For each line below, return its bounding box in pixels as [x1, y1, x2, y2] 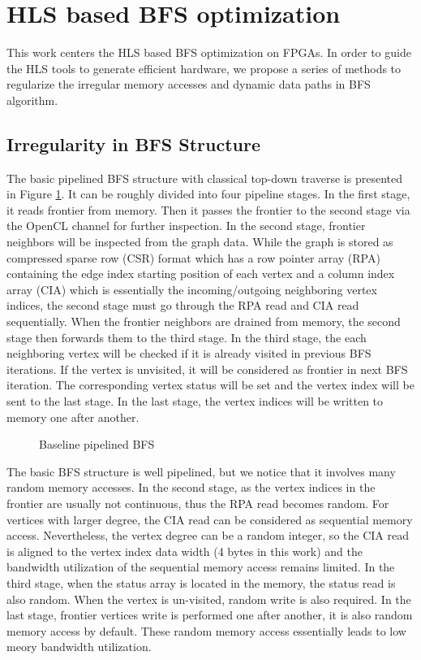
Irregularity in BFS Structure [6, 131, 260, 156]
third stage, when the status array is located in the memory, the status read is [6, 574, 396, 591]
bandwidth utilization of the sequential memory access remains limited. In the [6, 558, 395, 575]
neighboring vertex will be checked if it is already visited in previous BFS [6, 345, 372, 362]
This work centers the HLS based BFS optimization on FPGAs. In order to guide [6, 44, 411, 61]
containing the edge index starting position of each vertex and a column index [6, 265, 395, 282]
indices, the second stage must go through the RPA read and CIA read [6, 297, 359, 314]
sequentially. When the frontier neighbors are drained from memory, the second [6, 313, 401, 330]
